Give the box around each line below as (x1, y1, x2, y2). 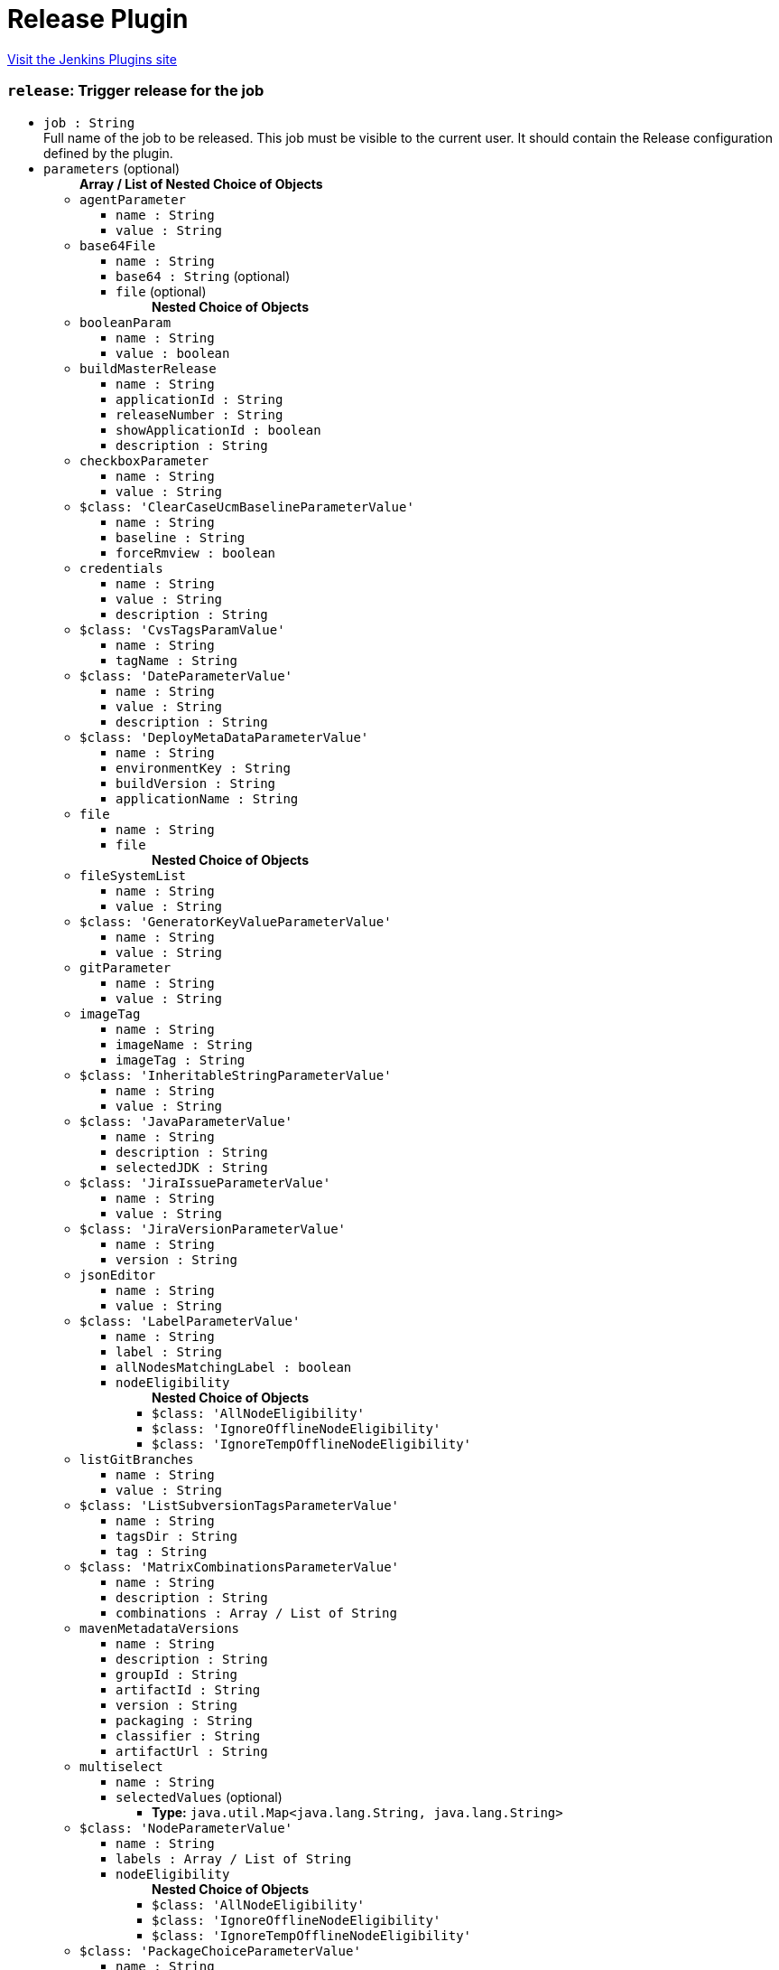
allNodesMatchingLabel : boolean (116, 1359, 352, 1374)
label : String (116, 1344, 223, 1359)
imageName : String (116, 1037, 253, 1052)
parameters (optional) (43, 160, 181, 176)
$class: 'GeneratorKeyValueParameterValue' (79, 914, 392, 929)
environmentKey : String (116, 760, 291, 775)
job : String (43, 115, 135, 130)
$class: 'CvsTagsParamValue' (79, 622, 285, 637)
